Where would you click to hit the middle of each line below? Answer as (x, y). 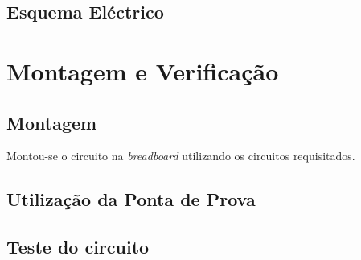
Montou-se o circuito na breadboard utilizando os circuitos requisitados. (181, 156)
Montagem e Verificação (143, 70)
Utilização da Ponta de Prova (131, 199)
